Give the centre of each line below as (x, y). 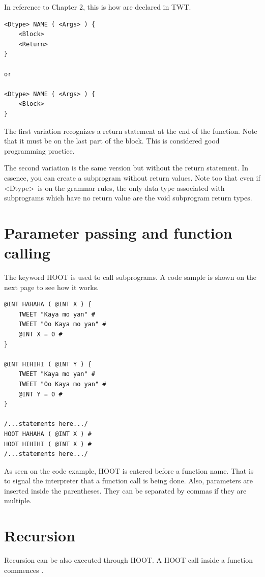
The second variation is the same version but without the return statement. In (126, 168)
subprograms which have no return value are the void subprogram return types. (128, 198)
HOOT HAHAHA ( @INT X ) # (48, 434)
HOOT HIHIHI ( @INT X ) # (48, 444)
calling (27, 253)
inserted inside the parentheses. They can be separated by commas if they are (125, 490)
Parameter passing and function (118, 232)
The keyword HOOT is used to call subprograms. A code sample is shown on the (130, 277)
